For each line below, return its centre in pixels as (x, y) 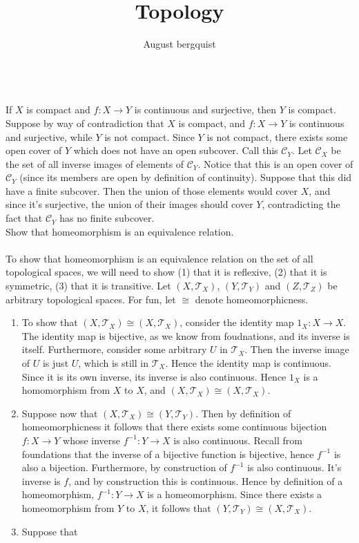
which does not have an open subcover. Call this (176, 150)
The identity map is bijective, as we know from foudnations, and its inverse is (186, 335)
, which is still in (113, 363)
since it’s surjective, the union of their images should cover (129, 204)
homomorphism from (66, 390)
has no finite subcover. (107, 218)
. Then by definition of (243, 413)
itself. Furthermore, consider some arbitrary (114, 349)
